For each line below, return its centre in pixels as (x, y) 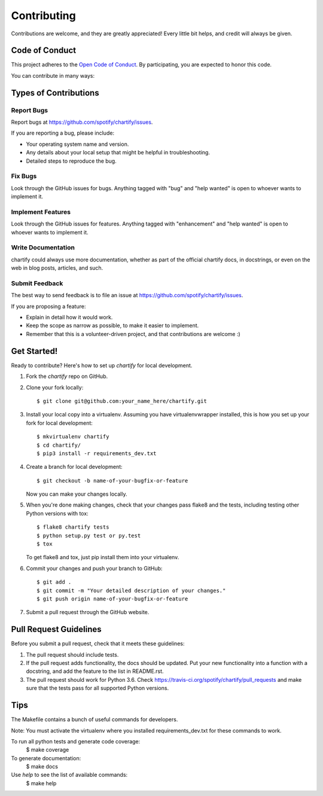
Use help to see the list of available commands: (69, 775)
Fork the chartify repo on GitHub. (67, 376)
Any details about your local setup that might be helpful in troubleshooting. (118, 153)
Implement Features (41, 212)
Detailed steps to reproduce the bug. (71, 161)
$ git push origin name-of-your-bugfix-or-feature (112, 599)
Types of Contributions (55, 93)
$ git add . (54, 582)
